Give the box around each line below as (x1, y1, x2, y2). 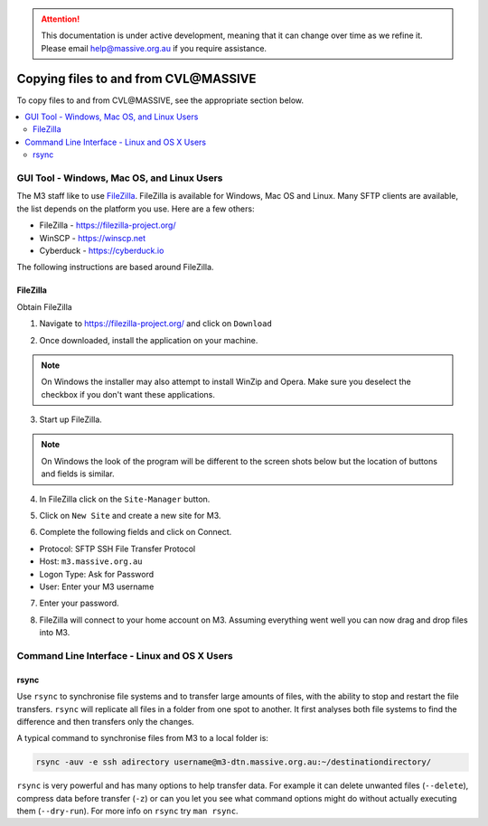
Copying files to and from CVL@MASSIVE (16, 70, 257, 86)
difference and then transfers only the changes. (16, 716, 194, 727)
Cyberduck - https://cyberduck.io (39, 245, 164, 256)
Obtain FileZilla (16, 301, 72, 312)
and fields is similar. (41, 468, 115, 479)
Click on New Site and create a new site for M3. (39, 511, 221, 521)
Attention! (41, 14, 80, 24)
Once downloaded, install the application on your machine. (39, 334, 258, 345)
